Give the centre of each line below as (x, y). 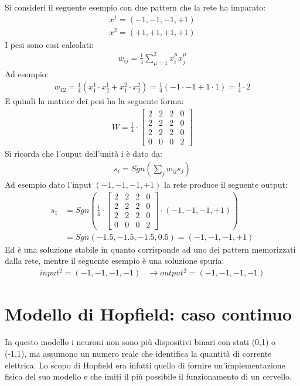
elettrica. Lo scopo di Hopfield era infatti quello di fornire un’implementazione (145, 365)
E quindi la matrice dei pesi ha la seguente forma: (94, 101)
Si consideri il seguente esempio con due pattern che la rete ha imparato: (135, 7)
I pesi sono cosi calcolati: (49, 44)
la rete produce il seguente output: (226, 184)
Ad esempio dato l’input (48, 184)
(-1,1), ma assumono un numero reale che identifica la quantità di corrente (138, 354)
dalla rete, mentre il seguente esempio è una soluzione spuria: (115, 261)
